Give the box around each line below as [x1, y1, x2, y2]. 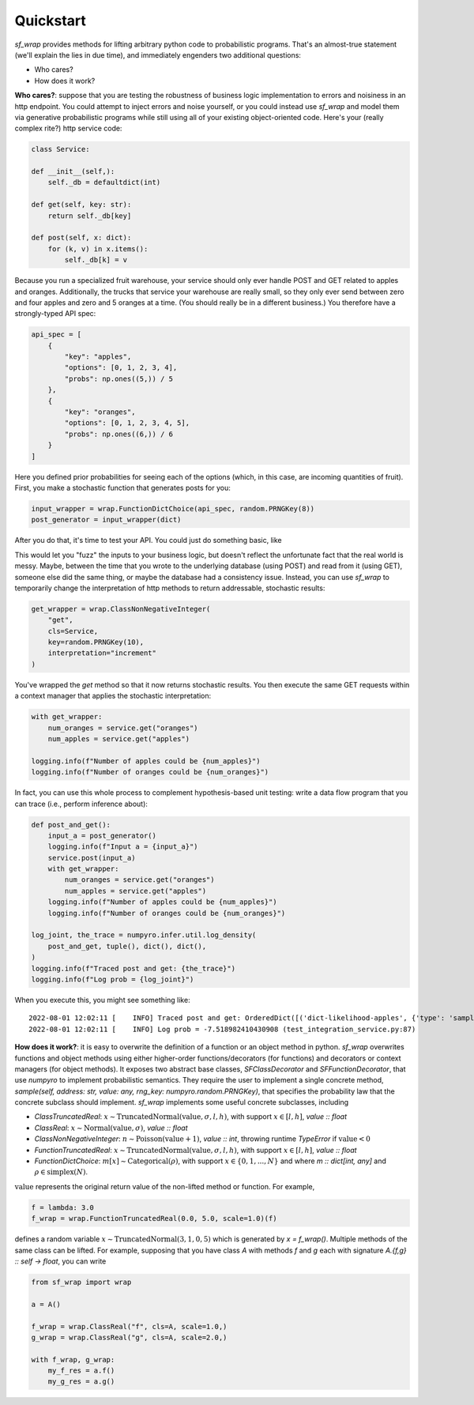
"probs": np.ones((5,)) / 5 [64, 374, 174, 383]
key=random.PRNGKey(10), [47, 638, 145, 647]
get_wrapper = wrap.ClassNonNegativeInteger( [31, 605, 211, 613]
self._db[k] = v [64, 255, 128, 265]
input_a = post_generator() [47, 831, 157, 840]
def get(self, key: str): [31, 200, 132, 209]
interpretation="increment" [47, 649, 157, 657]
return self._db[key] [47, 211, 132, 220]
